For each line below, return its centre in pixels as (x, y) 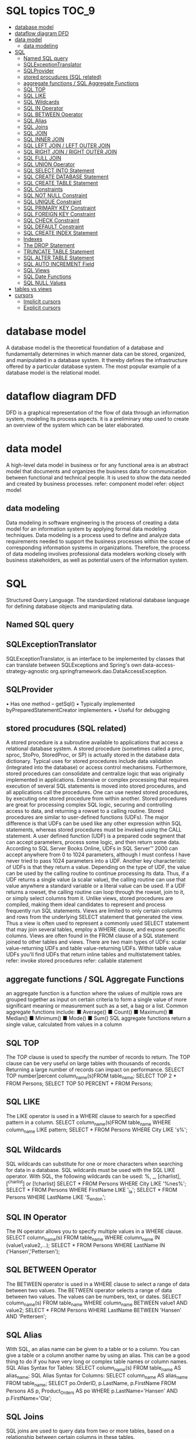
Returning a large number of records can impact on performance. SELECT (95, 1069)
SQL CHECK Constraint (51, 220)
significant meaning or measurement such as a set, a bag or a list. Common (97, 1006)
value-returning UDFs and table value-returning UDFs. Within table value (94, 948)
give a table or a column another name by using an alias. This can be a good (98, 1355)
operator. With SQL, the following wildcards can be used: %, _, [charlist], (94, 1176)
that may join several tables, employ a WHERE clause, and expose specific (96, 930)
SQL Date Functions (47, 276)
